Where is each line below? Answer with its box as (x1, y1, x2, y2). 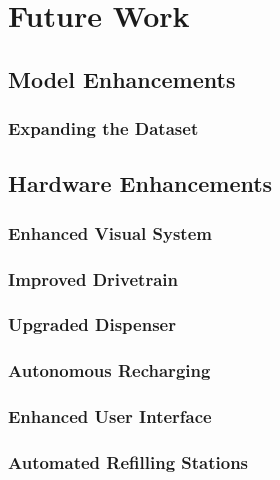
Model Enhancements (8, 63, 236, 94)
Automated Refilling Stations (8, 449, 249, 474)
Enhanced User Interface (8, 404, 212, 429)
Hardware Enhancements (8, 168, 273, 199)
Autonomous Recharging (8, 358, 211, 383)
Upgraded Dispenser (8, 312, 176, 337)
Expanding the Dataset (8, 116, 199, 141)
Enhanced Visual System (8, 220, 212, 245)
